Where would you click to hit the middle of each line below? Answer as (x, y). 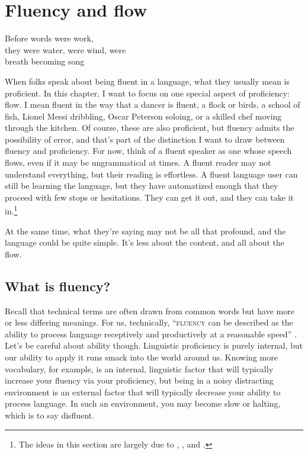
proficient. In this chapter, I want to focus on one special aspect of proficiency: (147, 93)
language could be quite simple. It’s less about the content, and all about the (145, 242)
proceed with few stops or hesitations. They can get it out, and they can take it (150, 197)
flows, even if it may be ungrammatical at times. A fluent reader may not (138, 162)
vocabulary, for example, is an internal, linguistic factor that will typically (139, 368)
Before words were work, (49, 38)
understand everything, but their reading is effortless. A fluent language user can (151, 174)
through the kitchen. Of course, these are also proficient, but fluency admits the (150, 128)
